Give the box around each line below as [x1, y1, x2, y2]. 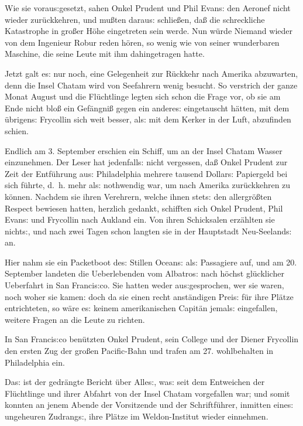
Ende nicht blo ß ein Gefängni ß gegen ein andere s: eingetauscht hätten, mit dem [5, 101, 290, 114]
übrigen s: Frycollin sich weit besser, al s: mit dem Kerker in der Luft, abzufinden [5, 113, 291, 125]
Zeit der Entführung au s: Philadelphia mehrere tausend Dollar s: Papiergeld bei [5, 167, 288, 179]
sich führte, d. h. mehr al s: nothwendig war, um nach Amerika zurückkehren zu [5, 179, 291, 191]
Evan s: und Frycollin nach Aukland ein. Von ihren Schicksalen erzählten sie [5, 213, 275, 226]
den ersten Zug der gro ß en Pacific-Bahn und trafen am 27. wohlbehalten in [5, 345, 274, 357]
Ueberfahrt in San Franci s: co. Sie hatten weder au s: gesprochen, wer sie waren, [5, 279, 284, 291]
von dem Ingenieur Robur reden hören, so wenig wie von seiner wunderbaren [5, 36, 280, 48]
